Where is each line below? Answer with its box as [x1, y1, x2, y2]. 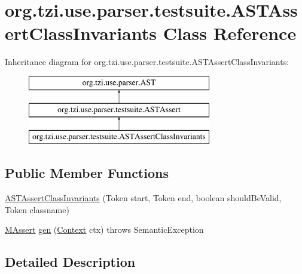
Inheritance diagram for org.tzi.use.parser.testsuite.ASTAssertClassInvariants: [5, 56, 289, 68]
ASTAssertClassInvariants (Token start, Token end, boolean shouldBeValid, [5, 192, 282, 204]
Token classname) [5, 203, 69, 215]
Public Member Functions [5, 164, 169, 182]
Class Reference [163, 21, 297, 45]
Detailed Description [5, 253, 136, 271]
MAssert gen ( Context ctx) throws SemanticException [5, 223, 204, 236]
